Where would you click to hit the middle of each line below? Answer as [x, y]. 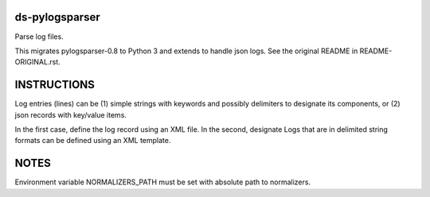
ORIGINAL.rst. [38, 62]
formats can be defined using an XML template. [93, 141]
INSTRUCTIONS [55, 85]
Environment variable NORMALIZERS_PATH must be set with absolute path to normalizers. [162, 182]
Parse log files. [39, 37]
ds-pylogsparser [57, 17]
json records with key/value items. [71, 114]
